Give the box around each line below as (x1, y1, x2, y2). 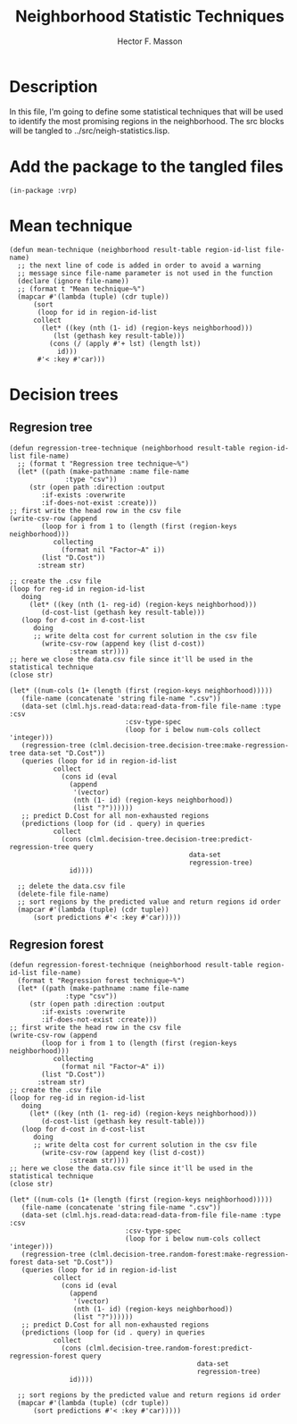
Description (9, 76, 98, 97)
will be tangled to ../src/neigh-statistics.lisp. (9, 125, 170, 136)
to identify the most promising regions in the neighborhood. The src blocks (9, 115, 285, 126)
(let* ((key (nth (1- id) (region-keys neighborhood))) (41, 324, 253, 333)
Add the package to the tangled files (9, 156, 284, 176)
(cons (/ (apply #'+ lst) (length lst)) (48, 339, 202, 348)
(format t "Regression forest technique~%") (17, 976, 186, 985)
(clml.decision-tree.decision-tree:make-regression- (88, 740, 290, 750)
